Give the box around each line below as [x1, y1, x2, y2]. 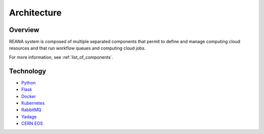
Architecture [9, 7, 62, 18]
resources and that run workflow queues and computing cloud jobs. [9, 45, 146, 51]
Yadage [21, 114, 37, 119]
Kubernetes [21, 100, 45, 106]
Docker [21, 93, 36, 99]
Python [21, 80, 36, 85]
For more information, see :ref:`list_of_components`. [9, 54, 113, 60]
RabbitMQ [21, 107, 42, 113]
